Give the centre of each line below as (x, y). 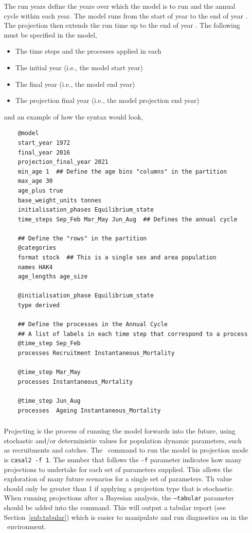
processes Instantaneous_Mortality (75, 382)
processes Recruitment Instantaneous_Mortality (96, 353)
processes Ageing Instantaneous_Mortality (89, 410)
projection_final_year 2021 (63, 162)
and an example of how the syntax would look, (73, 116)
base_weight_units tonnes (60, 200)
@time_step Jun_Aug (49, 401)
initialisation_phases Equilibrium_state (86, 210)
